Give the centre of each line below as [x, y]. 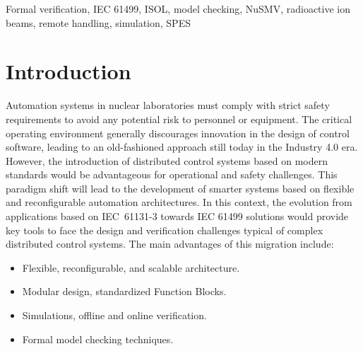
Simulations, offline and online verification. [114, 315]
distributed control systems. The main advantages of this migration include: [170, 244]
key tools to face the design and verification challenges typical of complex [165, 230]
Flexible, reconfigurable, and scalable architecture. [131, 267]
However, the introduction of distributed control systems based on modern [167, 160]
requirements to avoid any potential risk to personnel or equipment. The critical [179, 119]
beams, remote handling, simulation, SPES [98, 22]
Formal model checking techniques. [98, 339]
